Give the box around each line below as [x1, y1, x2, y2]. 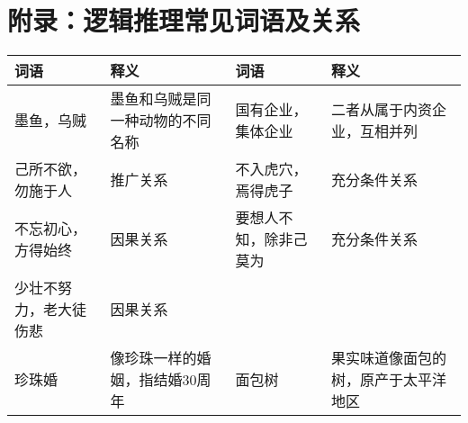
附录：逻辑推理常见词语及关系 [7, 2, 361, 39]
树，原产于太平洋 [330, 369, 446, 391]
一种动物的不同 [110, 110, 211, 131]
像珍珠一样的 [110, 347, 197, 369]
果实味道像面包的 [330, 347, 446, 369]
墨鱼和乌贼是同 [110, 88, 211, 110]
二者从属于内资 [330, 99, 432, 121]
